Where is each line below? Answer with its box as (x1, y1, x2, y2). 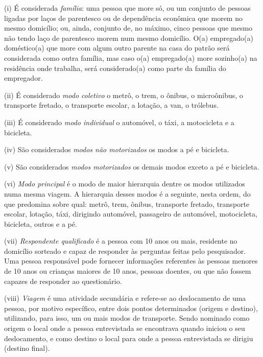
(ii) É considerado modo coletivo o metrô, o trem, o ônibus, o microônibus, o (4, 89, 243, 100)
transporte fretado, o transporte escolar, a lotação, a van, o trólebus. (4, 100, 219, 110)
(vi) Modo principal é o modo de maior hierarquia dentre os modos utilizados (4, 178, 245, 189)
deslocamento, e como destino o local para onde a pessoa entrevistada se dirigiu (4, 332, 253, 343)
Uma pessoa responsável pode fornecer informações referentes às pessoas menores (4, 255, 258, 266)
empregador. (4, 73, 43, 83)
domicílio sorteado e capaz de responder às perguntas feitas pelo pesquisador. (4, 245, 246, 256)
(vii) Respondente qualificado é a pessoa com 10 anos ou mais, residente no (4, 235, 237, 246)
